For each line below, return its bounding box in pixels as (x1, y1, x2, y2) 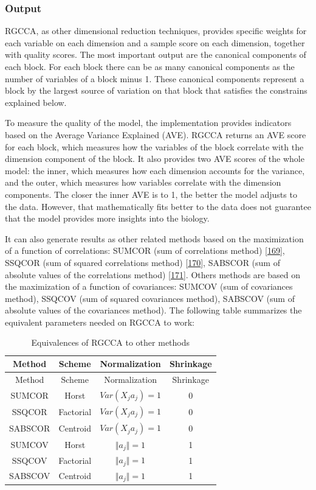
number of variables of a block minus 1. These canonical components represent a (5, 72, 304, 85)
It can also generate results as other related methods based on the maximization (5, 232, 304, 245)
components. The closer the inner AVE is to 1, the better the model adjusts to (5, 187, 297, 200)
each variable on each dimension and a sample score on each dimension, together (5, 36, 305, 49)
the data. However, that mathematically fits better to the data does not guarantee (5, 200, 311, 212)
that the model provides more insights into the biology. (5, 212, 210, 225)
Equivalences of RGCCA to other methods (31, 336, 190, 349)
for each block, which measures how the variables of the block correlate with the (5, 140, 304, 153)
